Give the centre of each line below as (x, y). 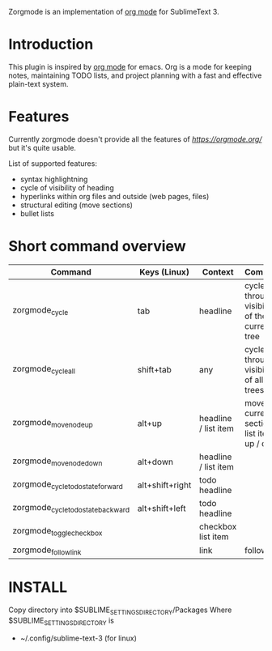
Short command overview (97, 247)
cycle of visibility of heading (67, 187)
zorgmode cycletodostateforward (68, 485)
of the (255, 316)
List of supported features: (53, 163)
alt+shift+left (161, 508)
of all (254, 380)
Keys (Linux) (165, 272)
